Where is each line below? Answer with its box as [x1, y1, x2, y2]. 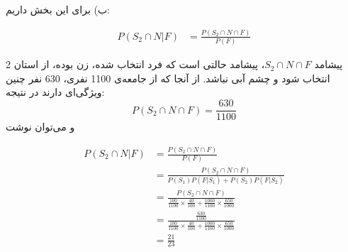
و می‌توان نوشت [6, 119, 75, 134]
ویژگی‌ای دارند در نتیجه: [6, 84, 105, 99]
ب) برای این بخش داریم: [6, 2, 110, 16]
